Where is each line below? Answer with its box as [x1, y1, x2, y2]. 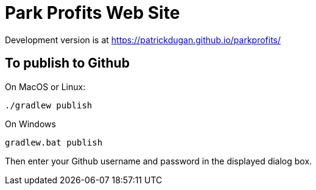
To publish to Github [5, 55, 130, 71]
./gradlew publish [5, 100, 93, 110]
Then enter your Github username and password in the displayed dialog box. [5, 155, 312, 166]
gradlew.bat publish [5, 137, 103, 147]
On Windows [5, 118, 56, 129]
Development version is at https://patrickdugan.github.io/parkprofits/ [5, 34, 281, 45]
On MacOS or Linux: [5, 81, 86, 92]
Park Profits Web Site [5, 2, 180, 23]
